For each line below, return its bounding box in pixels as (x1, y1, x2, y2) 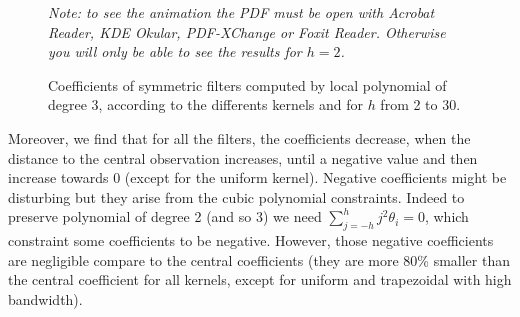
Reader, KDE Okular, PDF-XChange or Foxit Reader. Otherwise (48, 21, 446, 42)
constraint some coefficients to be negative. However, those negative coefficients (8, 230, 494, 251)
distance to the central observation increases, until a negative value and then (8, 147, 478, 168)
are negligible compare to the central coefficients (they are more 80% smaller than (8, 249, 510, 270)
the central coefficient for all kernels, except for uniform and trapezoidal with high (8, 269, 512, 290)
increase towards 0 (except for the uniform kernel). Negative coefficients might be (8, 167, 507, 188)
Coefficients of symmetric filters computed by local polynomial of (48, 74, 447, 95)
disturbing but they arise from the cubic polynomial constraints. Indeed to (8, 186, 465, 207)
